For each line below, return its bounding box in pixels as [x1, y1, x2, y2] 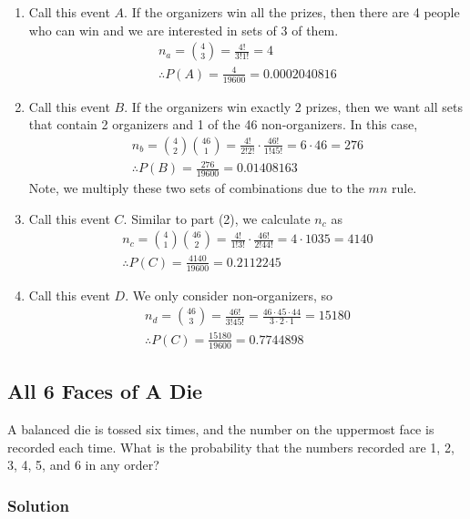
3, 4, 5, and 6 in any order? [7, 455, 159, 474]
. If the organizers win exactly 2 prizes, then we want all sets [124, 97, 463, 116]
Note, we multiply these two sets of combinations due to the [28, 178, 364, 198]
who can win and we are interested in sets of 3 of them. [28, 20, 339, 39]
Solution [7, 494, 69, 516]
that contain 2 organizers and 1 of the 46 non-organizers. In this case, [28, 115, 418, 134]
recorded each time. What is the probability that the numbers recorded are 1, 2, [7, 437, 455, 456]
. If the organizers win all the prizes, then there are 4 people [124, 3, 460, 21]
